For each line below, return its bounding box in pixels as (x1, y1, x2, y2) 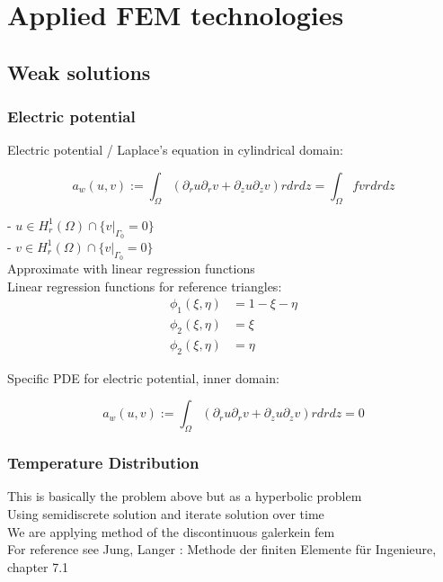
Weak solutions (7, 58, 151, 85)
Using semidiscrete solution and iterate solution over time (7, 505, 324, 524)
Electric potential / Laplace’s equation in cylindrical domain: (7, 140, 343, 159)
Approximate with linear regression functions (7, 259, 255, 278)
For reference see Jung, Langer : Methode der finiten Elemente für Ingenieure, (7, 540, 437, 559)
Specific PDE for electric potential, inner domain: (7, 368, 279, 387)
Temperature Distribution (7, 452, 199, 474)
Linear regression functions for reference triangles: (7, 276, 282, 295)
